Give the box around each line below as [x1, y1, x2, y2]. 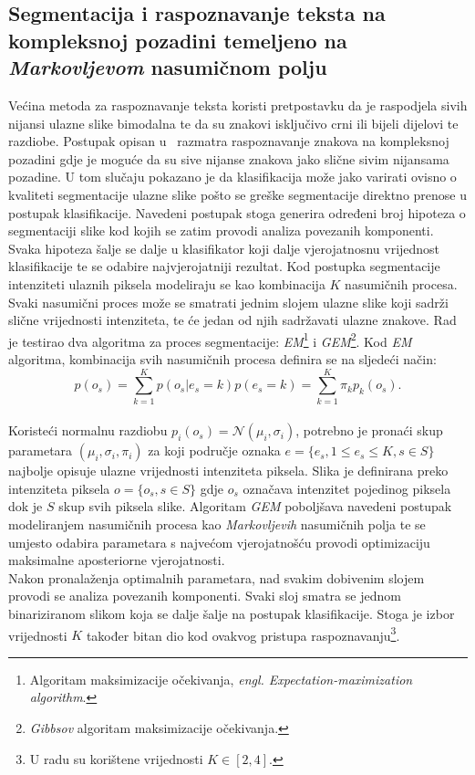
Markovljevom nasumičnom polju [8, 53, 327, 81]
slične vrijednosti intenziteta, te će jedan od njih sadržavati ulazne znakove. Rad [8, 310, 457, 330]
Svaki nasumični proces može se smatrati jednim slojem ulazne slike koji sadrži [8, 292, 449, 311]
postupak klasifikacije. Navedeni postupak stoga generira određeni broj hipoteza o [8, 203, 466, 222]
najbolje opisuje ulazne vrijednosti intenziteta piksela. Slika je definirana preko [8, 461, 449, 480]
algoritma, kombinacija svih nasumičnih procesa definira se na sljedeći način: [8, 349, 437, 368]
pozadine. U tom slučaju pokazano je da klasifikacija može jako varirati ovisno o [8, 167, 457, 186]
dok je [8, 497, 43, 516]
